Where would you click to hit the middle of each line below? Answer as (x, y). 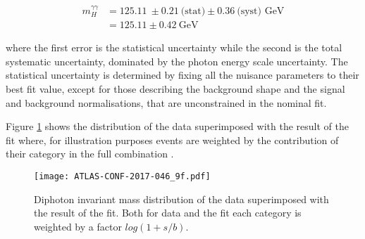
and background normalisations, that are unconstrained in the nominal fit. (166, 102)
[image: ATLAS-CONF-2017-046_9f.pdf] (122, 177)
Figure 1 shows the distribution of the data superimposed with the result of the (177, 126)
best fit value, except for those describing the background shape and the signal (175, 89)
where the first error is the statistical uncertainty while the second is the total (174, 47)
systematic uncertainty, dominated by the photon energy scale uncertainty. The (177, 61)
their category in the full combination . (90, 154)
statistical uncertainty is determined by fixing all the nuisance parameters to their (182, 75)
